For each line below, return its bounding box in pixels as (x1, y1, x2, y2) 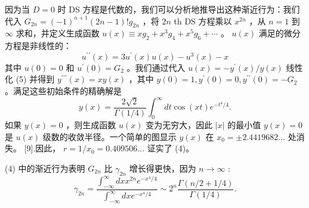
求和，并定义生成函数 (16, 27, 100, 39)
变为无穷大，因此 (146, 118, 213, 131)
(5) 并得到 (16, 73, 55, 85)
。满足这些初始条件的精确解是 (5, 85, 122, 97)
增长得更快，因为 (129, 162, 196, 174)
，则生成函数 (66, 118, 116, 131)
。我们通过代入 (126, 61, 186, 73)
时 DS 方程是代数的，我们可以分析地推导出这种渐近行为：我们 (57, 3, 300, 15)
